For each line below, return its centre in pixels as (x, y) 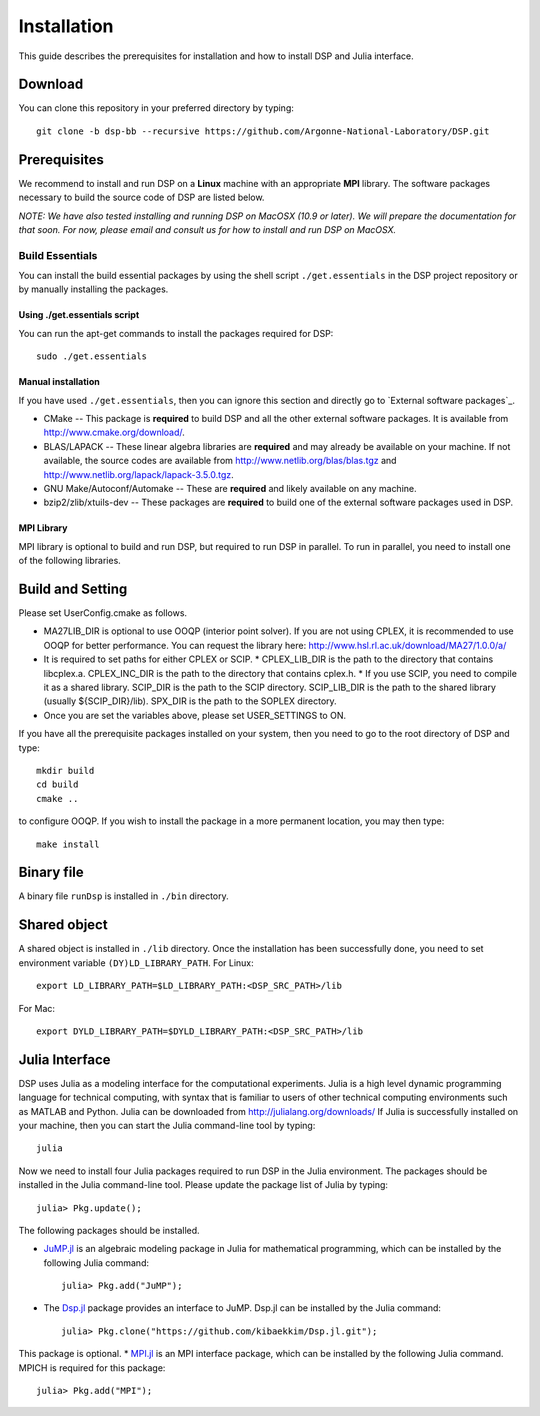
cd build (57, 784)
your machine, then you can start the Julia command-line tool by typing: (167, 1125)
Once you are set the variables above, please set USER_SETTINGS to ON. (195, 715)
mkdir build (65, 770)
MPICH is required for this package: (92, 1367)
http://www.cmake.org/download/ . (114, 432)
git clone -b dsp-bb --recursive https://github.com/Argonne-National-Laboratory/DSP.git (263, 131)
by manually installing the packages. (93, 289)
